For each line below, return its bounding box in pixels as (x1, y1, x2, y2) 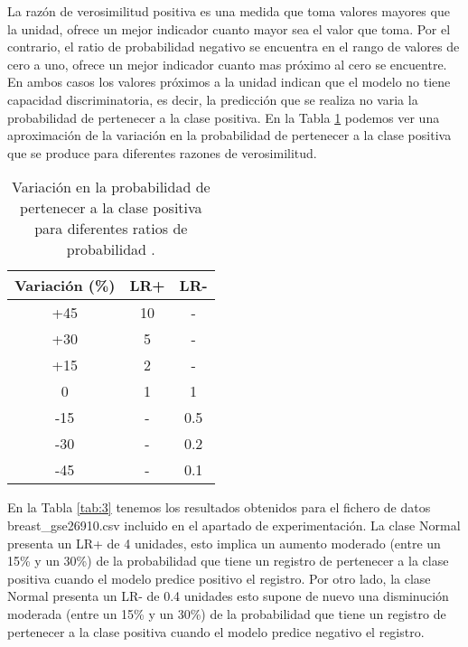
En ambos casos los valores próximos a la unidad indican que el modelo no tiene (7, 72, 451, 91)
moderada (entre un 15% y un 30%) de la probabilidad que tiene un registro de (7, 604, 446, 623)
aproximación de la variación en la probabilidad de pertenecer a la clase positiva (7, 126, 452, 145)
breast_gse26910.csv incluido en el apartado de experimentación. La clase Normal (7, 515, 461, 534)
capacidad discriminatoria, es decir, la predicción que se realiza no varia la (7, 89, 418, 108)
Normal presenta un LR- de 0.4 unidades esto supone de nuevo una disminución (7, 586, 449, 605)
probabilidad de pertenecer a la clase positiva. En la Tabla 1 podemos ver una (7, 108, 440, 127)
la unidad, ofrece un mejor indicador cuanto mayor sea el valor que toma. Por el (7, 19, 451, 38)
